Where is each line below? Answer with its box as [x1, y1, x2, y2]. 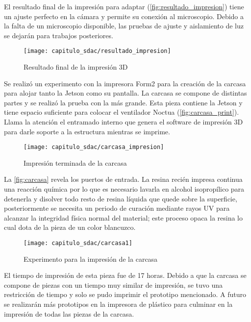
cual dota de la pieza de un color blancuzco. [4, 222, 136, 232]
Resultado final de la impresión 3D [24, 62, 128, 72]
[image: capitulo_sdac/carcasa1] [24, 240, 132, 247]
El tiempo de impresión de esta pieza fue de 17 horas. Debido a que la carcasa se [4, 270, 247, 280]
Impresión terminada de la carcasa [24, 157, 127, 168]
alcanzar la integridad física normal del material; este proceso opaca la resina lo [4, 212, 243, 223]
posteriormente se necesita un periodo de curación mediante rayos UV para [4, 203, 230, 213]
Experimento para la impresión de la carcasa [24, 253, 158, 264]
